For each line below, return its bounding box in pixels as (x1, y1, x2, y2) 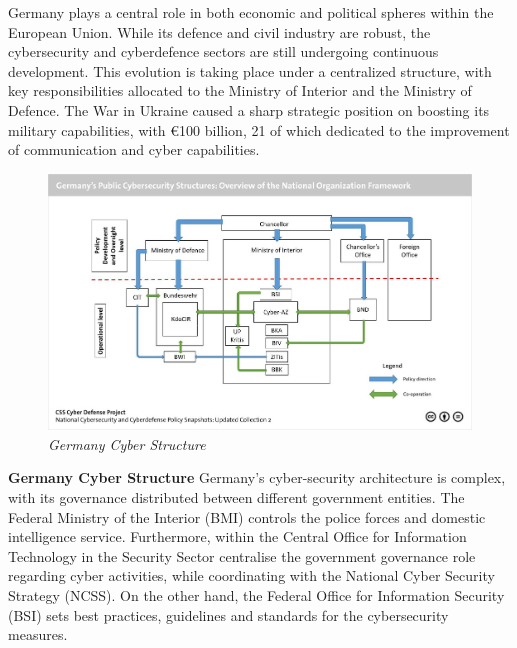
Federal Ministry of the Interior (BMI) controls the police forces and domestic (8, 506, 486, 527)
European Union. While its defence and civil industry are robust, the (8, 21, 431, 42)
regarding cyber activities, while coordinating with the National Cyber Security (8, 565, 495, 586)
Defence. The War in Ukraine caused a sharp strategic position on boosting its (8, 99, 490, 120)
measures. (8, 624, 68, 645)
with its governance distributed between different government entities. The (8, 487, 465, 508)
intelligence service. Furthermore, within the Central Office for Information (8, 526, 467, 547)
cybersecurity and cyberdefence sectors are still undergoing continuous (8, 41, 439, 62)
